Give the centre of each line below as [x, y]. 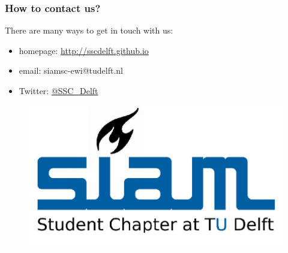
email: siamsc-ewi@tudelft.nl [71, 70]
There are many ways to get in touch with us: [89, 30]
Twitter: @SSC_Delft [58, 91]
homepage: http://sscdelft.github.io [84, 50]
